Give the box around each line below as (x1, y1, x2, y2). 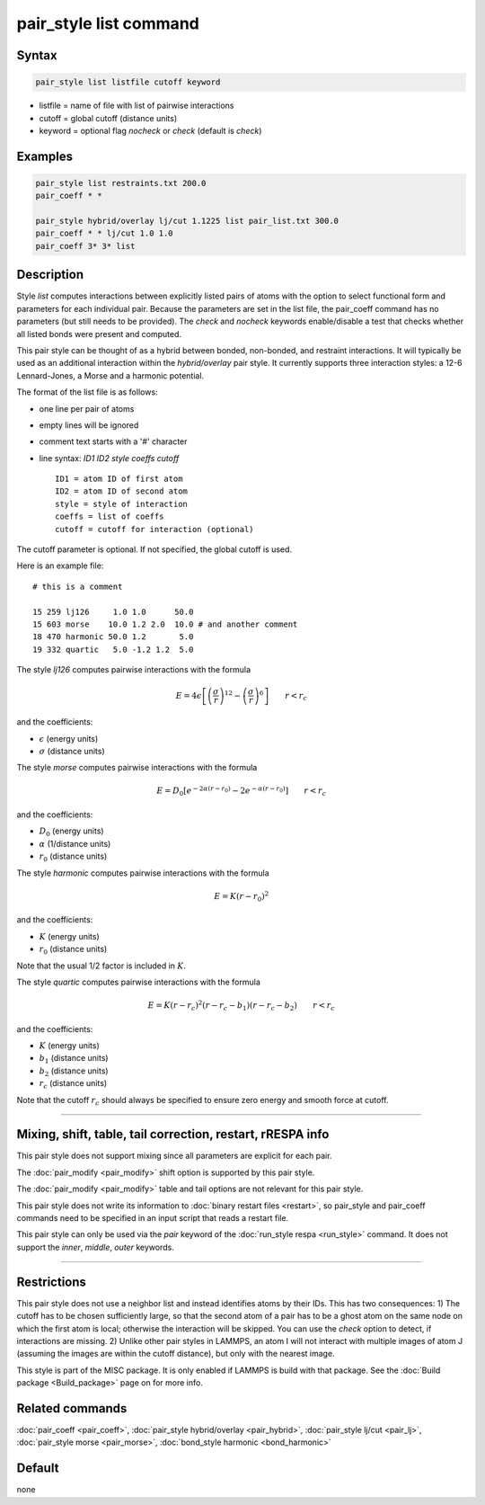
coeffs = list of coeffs (55, 512, 164, 521)
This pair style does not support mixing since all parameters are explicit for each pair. (16, 1151, 332, 1162)
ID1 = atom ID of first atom (55, 474, 183, 485)
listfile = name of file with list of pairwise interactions (39, 100, 234, 111)
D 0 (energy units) (39, 825, 104, 839)
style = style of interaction (55, 499, 189, 509)
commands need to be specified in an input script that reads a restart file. (16, 1213, 289, 1224)
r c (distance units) (39, 1078, 108, 1091)
